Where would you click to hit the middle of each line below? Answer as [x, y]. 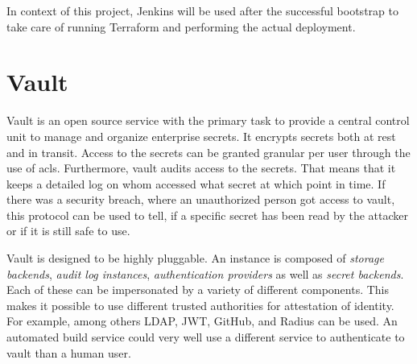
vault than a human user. [69, 352]
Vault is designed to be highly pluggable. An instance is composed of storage [195, 258]
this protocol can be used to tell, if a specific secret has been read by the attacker [208, 215]
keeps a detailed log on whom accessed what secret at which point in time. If [196, 183]
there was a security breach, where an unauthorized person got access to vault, [201, 199]
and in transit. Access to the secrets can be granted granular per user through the [208, 152]
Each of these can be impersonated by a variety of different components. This [198, 290]
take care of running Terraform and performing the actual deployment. [181, 26]
